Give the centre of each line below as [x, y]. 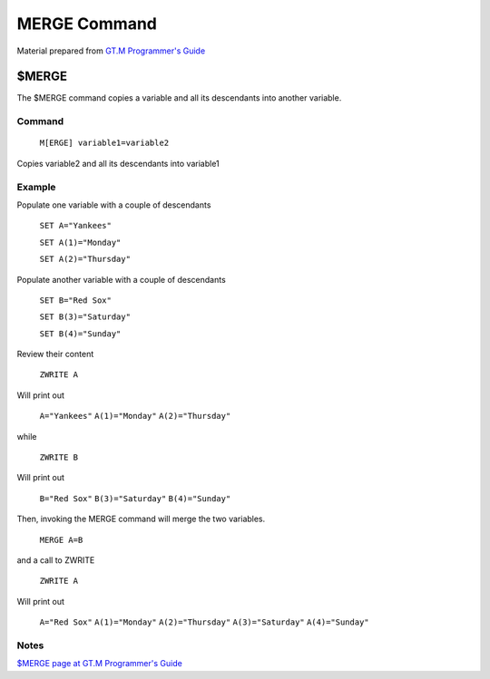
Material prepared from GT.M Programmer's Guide [111, 51]
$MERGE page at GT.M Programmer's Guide [100, 664]
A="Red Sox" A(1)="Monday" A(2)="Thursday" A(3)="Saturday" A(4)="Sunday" [204, 622]
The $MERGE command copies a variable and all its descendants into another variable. [179, 98]
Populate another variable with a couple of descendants [121, 279]
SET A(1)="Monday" [80, 242]
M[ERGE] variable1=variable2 [104, 143]
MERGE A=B [61, 540]
